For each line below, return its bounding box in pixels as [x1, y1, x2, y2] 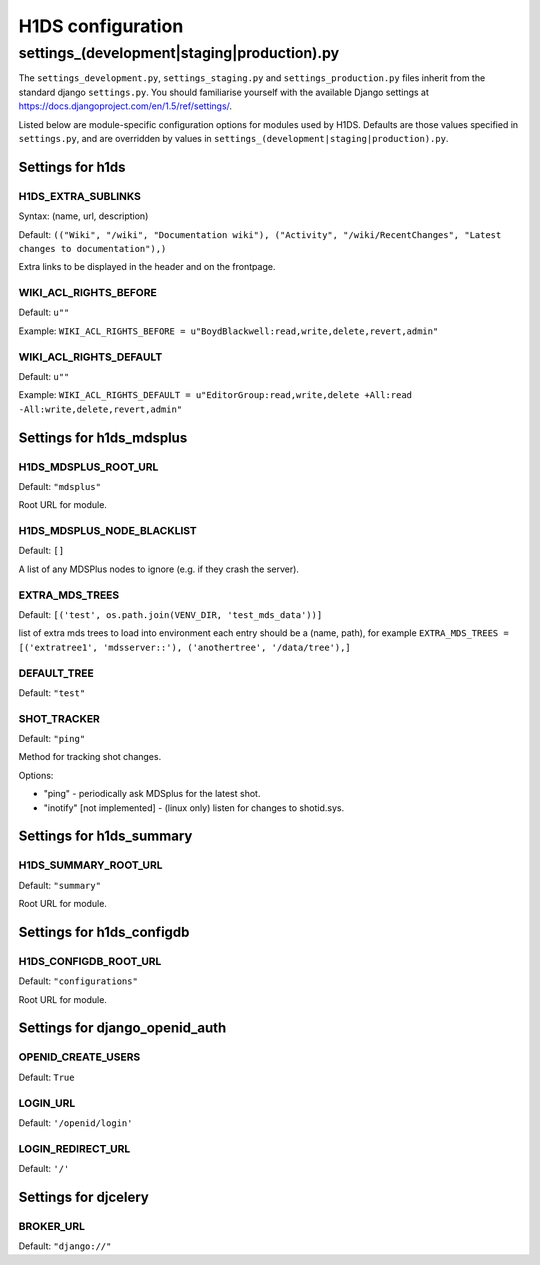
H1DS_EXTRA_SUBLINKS [18, 189, 142, 203]
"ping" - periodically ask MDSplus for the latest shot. [43, 788, 261, 800]
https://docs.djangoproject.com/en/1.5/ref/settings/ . [18, 100, 233, 112]
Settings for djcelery [18, 1188, 150, 1205]
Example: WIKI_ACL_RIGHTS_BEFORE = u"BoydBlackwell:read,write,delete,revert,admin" [18, 325, 439, 337]
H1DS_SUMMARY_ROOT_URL [18, 858, 164, 872]
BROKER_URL [18, 1219, 85, 1233]
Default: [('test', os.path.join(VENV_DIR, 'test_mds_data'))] [18, 608, 323, 620]
